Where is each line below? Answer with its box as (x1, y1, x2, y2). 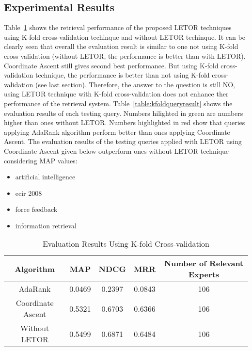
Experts (188, 269, 219, 280)
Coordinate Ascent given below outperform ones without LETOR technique (4, 145, 229, 156)
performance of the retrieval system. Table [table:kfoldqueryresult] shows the (4, 98, 233, 108)
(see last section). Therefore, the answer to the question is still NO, (35, 79, 236, 89)
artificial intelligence (15, 172, 76, 182)
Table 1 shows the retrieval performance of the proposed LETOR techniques (4, 22, 232, 32)
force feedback (15, 204, 58, 214)
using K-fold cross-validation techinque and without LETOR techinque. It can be (4, 32, 245, 42)
